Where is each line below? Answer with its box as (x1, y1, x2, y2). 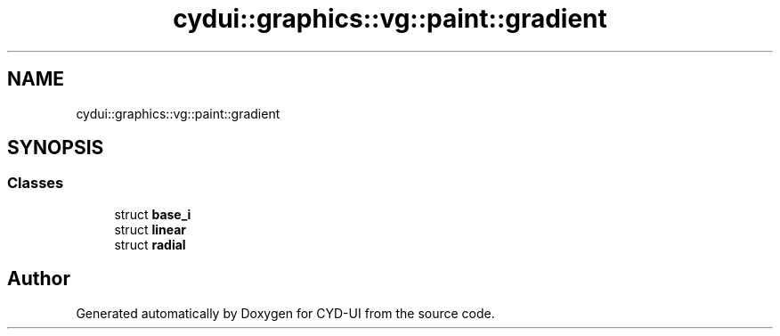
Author (7, 267, 70, 291)
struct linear (114, 221, 187, 237)
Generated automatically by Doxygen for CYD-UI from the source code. (76, 305, 495, 321)
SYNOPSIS (7, 136, 104, 160)
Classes (7, 174, 64, 193)
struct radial (114, 236, 186, 252)
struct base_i (114, 206, 191, 222)
